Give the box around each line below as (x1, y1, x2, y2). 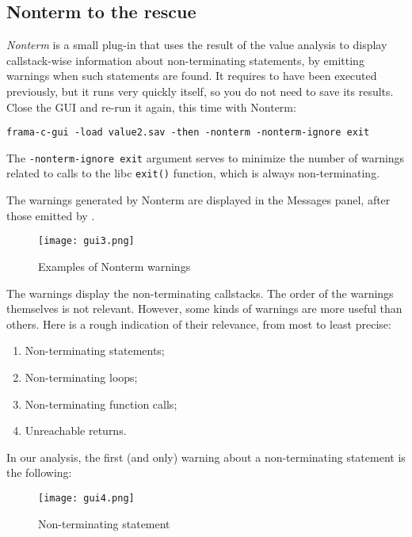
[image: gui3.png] (38, 235, 135, 247)
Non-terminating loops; (25, 368, 138, 385)
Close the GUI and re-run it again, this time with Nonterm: (6, 98, 296, 115)
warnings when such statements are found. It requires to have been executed (6, 67, 377, 84)
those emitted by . (6, 207, 95, 223)
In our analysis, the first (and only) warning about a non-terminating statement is (6, 448, 406, 465)
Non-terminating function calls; (25, 395, 177, 412)
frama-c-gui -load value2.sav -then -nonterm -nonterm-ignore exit (6, 127, 370, 139)
